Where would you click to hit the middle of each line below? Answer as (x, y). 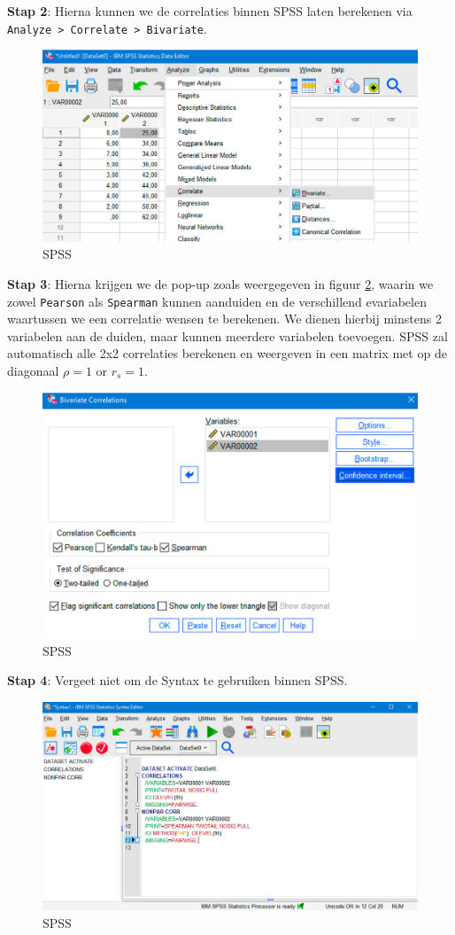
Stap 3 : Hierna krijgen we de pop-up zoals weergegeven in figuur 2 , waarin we (220, 283)
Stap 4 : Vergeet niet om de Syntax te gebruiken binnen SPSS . (177, 680)
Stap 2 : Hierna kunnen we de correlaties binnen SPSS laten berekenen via (210, 11)
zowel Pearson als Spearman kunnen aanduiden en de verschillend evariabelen (217, 301)
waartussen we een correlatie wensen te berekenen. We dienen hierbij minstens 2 (224, 319)
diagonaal (33, 371)
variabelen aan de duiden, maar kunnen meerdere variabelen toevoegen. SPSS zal (227, 335)
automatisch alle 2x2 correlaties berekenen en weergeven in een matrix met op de (227, 353)
